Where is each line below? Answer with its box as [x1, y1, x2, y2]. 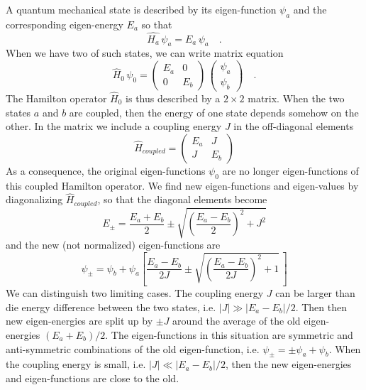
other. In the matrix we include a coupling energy [6, 119, 222, 134]
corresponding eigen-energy [6, 16, 123, 31]
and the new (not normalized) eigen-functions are [6, 237, 221, 252]
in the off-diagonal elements [233, 119, 354, 134]
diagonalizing [6, 192, 63, 207]
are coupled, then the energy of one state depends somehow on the [69, 104, 359, 119]
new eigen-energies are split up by [6, 313, 153, 328]
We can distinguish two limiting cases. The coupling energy [6, 286, 264, 300]
